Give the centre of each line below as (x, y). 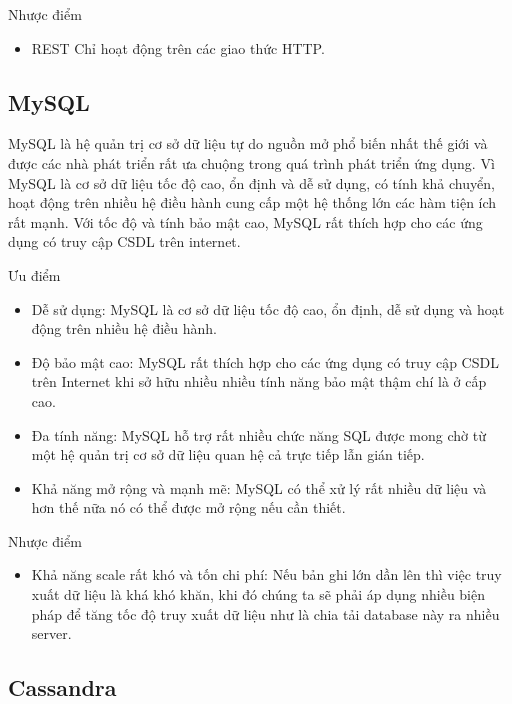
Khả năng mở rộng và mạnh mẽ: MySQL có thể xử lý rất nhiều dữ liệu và (259, 487)
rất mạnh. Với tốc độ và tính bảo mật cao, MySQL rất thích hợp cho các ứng (245, 221)
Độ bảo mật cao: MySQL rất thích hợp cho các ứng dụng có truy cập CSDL (265, 361)
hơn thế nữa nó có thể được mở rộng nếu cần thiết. (188, 507)
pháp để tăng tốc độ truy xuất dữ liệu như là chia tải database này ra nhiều (265, 613)
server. (51, 633)
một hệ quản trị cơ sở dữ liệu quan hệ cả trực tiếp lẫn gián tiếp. (228, 454)
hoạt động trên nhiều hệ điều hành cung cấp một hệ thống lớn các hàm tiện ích (252, 202)
